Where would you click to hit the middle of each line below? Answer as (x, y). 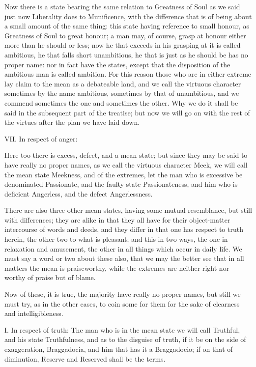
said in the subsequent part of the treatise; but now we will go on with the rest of (127, 112)
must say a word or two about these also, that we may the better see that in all (124, 258)
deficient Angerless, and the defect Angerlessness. (79, 193)
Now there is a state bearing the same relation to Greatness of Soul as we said (122, 6)
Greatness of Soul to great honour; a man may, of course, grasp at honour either (125, 35)
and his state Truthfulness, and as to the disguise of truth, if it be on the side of (125, 339)
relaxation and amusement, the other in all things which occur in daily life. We (123, 248)
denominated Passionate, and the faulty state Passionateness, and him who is (121, 184)
